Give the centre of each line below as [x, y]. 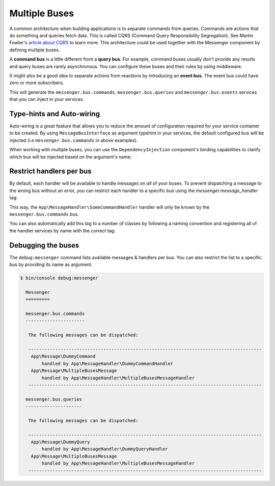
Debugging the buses [44, 245]
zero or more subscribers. [37, 83]
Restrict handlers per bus [50, 171]
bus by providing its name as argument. [51, 264]
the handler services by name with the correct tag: [62, 231]
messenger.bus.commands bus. [44, 214]
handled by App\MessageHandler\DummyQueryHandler [105, 449]
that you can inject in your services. [47, 99]
